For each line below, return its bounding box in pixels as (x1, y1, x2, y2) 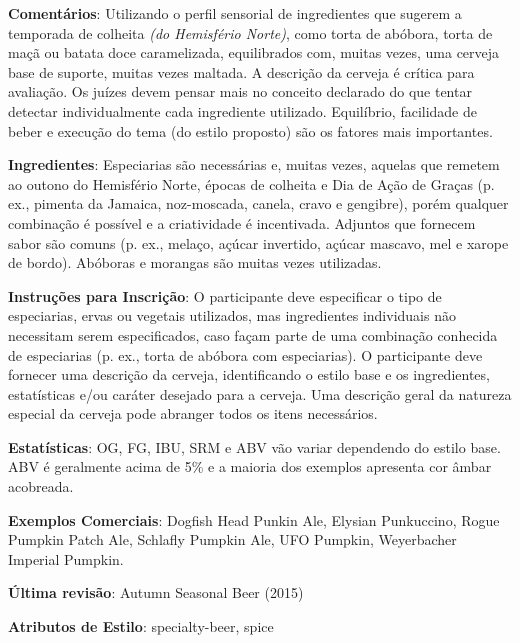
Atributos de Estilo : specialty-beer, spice (8, 616, 274, 637)
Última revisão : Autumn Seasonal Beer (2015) (8, 582, 304, 603)
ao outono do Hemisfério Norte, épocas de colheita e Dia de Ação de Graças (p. (8, 173, 495, 194)
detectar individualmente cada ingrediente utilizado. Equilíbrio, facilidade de (8, 100, 477, 121)
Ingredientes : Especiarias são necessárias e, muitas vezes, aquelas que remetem (8, 154, 500, 175)
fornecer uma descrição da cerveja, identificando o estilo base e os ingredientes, (8, 364, 490, 385)
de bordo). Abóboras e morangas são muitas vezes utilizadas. (8, 252, 382, 273)
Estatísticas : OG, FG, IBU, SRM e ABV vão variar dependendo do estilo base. (8, 436, 501, 457)
